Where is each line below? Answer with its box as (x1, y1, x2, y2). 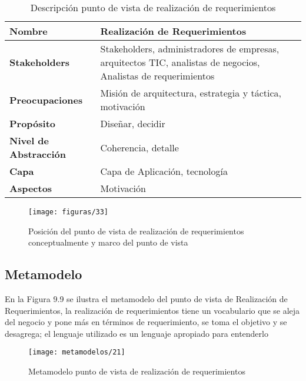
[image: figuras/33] (28, 208, 109, 216)
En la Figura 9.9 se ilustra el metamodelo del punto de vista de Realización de (5, 293, 288, 305)
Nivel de (9, 134, 49, 147)
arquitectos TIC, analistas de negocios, (100, 55, 260, 69)
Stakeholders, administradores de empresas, (100, 42, 280, 55)
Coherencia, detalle (100, 140, 179, 154)
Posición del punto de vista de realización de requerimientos (28, 224, 244, 237)
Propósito (9, 117, 56, 130)
